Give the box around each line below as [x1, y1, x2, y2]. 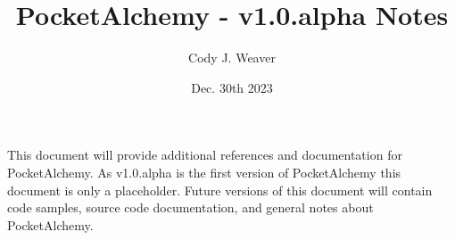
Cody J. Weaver [188, 48, 276, 67]
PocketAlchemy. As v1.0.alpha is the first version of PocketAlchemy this [7, 162, 401, 181]
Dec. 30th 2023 [191, 78, 273, 96]
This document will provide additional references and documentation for [7, 145, 402, 164]
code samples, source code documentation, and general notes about [7, 198, 374, 217]
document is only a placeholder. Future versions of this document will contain [7, 180, 433, 199]
